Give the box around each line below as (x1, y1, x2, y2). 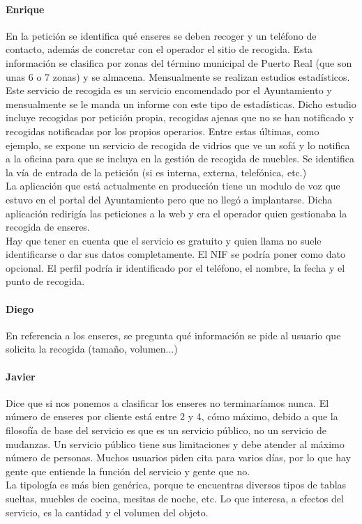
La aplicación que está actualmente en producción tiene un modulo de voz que (6, 178, 340, 193)
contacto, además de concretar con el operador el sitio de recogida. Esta (6, 42, 313, 56)
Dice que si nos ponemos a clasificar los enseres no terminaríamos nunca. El (6, 395, 329, 410)
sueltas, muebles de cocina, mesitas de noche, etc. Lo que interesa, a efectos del (6, 491, 344, 506)
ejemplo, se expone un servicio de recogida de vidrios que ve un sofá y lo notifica (6, 137, 350, 152)
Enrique (6, 1, 45, 16)
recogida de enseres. (6, 219, 90, 234)
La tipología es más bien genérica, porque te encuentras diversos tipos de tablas (6, 477, 347, 492)
